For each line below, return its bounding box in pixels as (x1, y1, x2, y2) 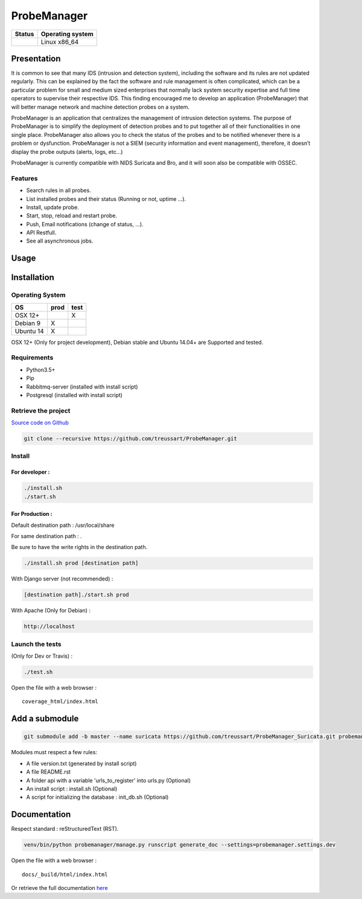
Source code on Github (11, 419, 69, 427)
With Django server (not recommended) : (11, 575, 113, 582)
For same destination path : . (11, 532, 83, 539)
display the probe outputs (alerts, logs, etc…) (11, 148, 123, 155)
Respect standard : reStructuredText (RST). (11, 825, 119, 833)
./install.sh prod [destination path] (24, 560, 139, 567)
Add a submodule (11, 714, 79, 724)
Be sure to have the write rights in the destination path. (11, 544, 148, 551)
